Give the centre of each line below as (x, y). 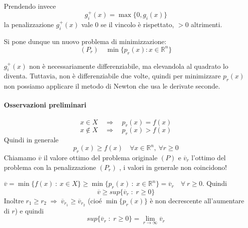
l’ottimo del (209, 157)
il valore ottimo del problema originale (101, 157)
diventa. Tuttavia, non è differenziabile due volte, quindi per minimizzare (112, 76)
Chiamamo (20, 157)
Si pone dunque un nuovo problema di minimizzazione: (85, 41)
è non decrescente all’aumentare (197, 200)
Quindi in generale (31, 140)
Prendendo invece (30, 6)
